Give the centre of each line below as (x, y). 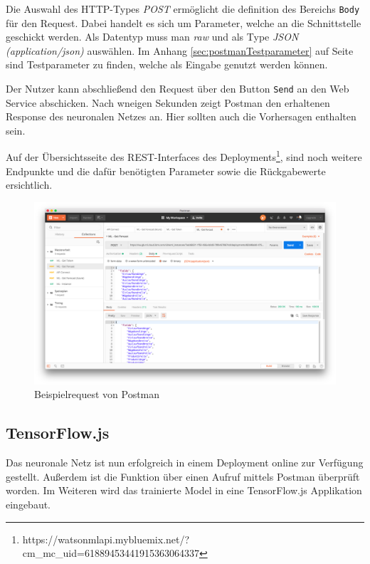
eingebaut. (28, 504)
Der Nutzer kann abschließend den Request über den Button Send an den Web (178, 89)
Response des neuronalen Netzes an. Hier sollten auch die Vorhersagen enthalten (181, 116)
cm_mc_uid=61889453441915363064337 (111, 553)
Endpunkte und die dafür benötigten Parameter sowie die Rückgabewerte (166, 171)
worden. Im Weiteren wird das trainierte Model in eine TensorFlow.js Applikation (184, 490)
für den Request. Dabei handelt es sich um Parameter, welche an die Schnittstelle (184, 22)
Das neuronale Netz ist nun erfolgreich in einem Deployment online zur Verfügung (185, 463)
